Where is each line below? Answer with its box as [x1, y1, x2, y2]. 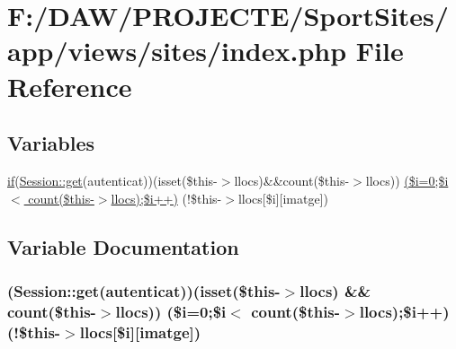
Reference [7, 67, 132, 104]
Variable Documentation [7, 232, 239, 260]
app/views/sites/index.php [7, 32, 347, 69]
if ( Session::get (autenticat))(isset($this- [7, 170, 218, 189]
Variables [7, 129, 95, 157]
